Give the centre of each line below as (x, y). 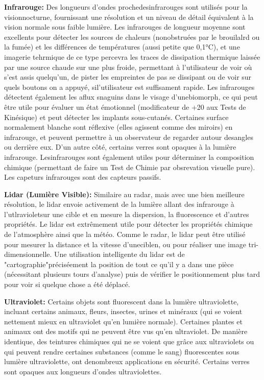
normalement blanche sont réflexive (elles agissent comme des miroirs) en (118, 127)
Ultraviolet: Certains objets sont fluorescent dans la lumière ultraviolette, (122, 301)
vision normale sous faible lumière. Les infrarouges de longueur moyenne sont (125, 27)
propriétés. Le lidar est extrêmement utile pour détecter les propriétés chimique (128, 224)
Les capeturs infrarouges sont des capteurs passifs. (83, 177)
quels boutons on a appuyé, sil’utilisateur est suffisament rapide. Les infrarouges (129, 87)
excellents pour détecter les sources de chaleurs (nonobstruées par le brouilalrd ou (132, 37)
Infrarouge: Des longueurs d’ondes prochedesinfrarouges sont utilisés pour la (126, 7)
